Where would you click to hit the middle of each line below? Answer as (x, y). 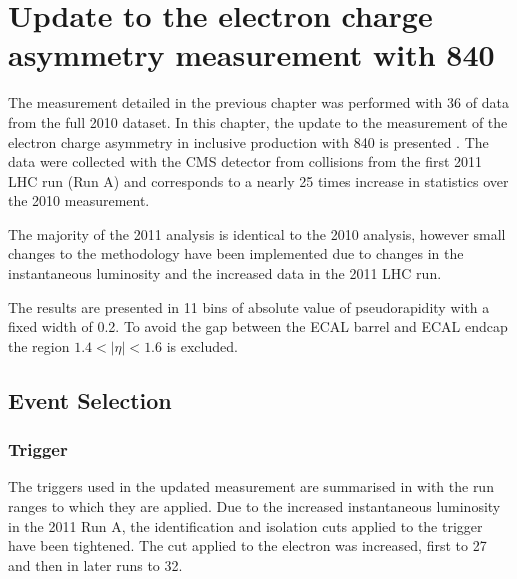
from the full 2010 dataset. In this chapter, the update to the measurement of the (258, 121)
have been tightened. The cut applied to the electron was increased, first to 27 (247, 545)
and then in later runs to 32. (95, 564)
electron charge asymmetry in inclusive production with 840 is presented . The (248, 141)
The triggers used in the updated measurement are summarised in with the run (251, 486)
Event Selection (90, 399)
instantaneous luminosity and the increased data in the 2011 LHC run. (225, 273)
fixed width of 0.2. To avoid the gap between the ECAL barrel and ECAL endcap (258, 326)
